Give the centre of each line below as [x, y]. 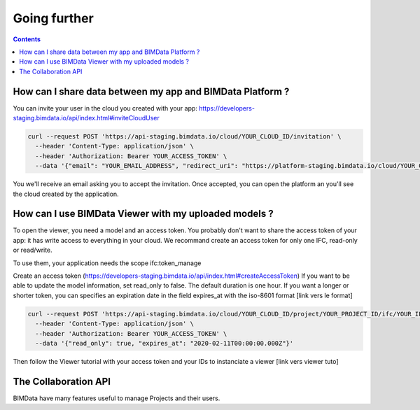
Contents [27, 39]
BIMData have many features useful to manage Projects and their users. [117, 398]
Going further [53, 18]
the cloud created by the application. [66, 194]
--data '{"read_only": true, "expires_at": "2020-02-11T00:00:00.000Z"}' [164, 343]
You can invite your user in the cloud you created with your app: [105, 108]
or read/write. [33, 250]
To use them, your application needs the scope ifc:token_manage [107, 263]
